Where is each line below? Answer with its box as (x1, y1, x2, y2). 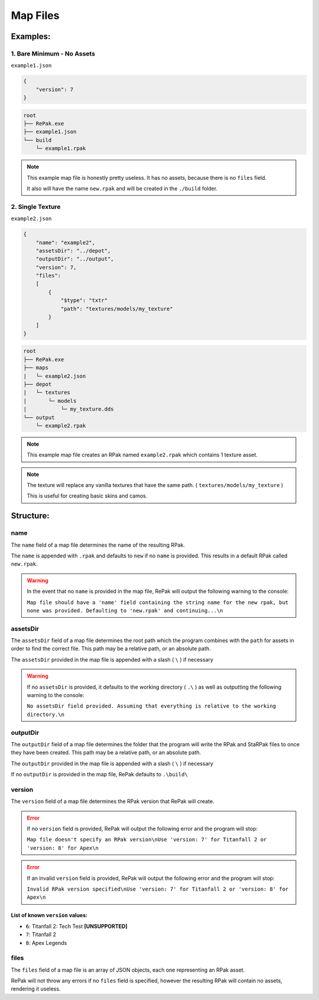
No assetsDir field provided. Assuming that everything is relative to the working (27, 703, 276, 709)
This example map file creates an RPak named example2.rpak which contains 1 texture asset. (27, 451, 258, 459)
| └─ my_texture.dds (23, 406, 115, 412)
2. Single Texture (11, 202, 61, 211)
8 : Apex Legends (25, 939, 67, 946)
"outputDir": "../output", (35, 256, 115, 263)
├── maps (23, 364, 49, 371)
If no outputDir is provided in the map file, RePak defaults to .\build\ (11, 771, 188, 778)
